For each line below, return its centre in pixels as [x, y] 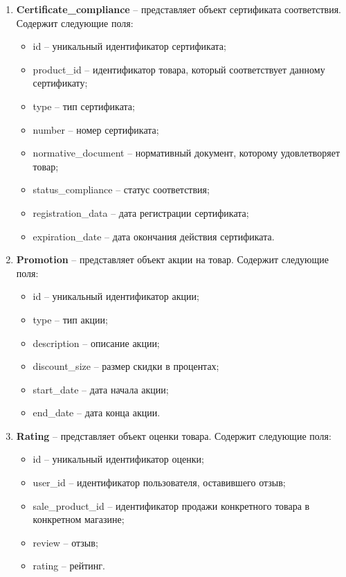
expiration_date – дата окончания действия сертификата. [154, 236]
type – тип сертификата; [84, 106]
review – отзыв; [65, 542]
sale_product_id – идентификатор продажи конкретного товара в [171, 505]
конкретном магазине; [79, 519]
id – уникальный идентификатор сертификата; [129, 46]
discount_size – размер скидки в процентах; [126, 366]
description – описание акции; [96, 343]
